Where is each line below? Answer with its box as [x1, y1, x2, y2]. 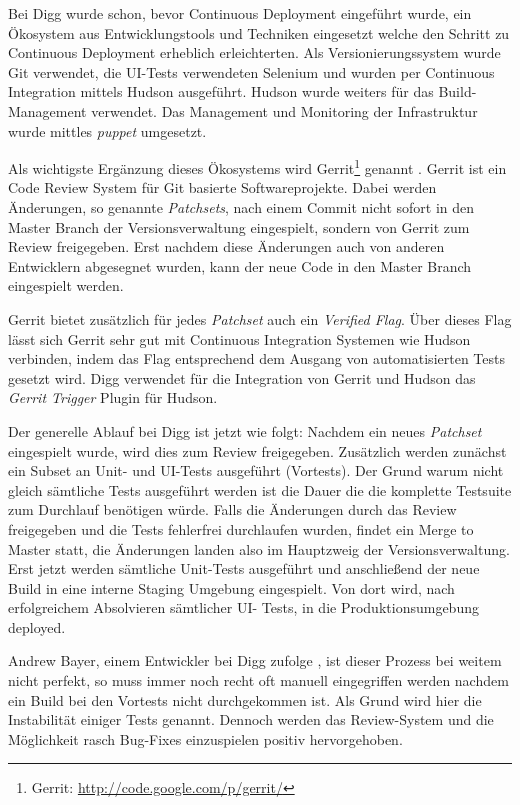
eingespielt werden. [8, 275, 124, 296]
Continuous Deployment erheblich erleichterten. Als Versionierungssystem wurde [8, 42, 501, 63]
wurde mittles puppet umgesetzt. [8, 120, 207, 141]
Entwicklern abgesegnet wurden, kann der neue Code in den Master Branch [8, 255, 472, 276]
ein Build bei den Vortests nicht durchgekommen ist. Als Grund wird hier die [8, 689, 482, 710]
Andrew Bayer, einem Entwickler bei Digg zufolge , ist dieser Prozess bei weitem [8, 650, 502, 671]
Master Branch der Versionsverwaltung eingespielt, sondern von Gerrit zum [8, 216, 470, 237]
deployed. [8, 616, 66, 637]
